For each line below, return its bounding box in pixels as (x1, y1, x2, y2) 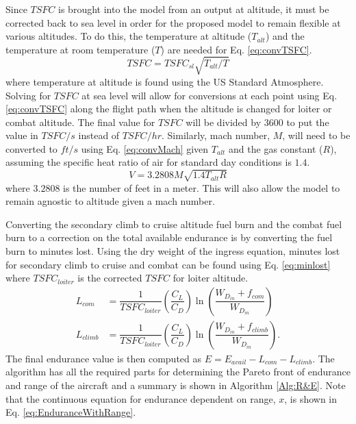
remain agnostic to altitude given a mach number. (5, 194, 215, 208)
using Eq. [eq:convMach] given (81, 141, 209, 155)
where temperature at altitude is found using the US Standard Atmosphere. (5, 74, 324, 88)
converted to (5, 141, 58, 155)
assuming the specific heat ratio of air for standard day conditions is (5, 155, 292, 169)
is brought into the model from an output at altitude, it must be (58, 2, 329, 16)
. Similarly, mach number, (162, 128, 270, 142)
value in (5, 128, 38, 142)
